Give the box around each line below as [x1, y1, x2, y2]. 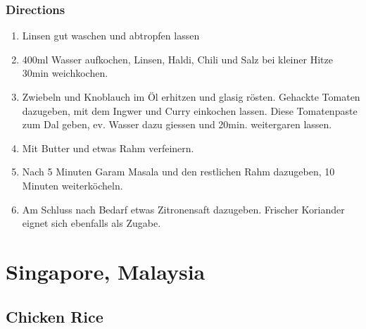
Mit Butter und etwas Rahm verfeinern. [22, 140, 194, 155]
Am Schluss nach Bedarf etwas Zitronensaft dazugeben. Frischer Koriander [22, 201, 345, 216]
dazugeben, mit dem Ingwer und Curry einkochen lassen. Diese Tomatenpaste [22, 103, 358, 118]
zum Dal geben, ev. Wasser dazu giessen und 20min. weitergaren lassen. [22, 117, 332, 132]
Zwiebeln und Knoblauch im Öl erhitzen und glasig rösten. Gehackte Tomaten [22, 89, 360, 104]
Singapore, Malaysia [6, 256, 206, 285]
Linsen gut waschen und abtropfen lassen [22, 28, 200, 43]
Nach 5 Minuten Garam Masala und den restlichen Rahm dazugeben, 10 [22, 164, 335, 179]
